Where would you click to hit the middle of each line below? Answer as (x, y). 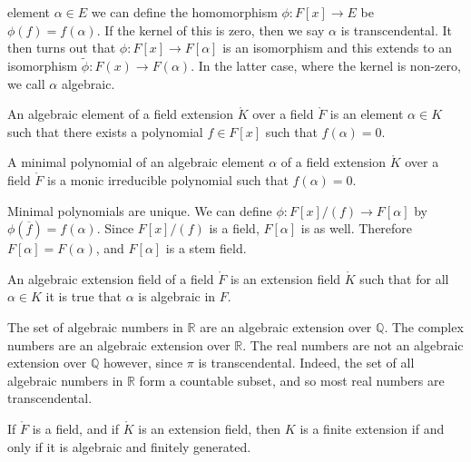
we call (26, 83)
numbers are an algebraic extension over (119, 344)
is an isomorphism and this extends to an (337, 48)
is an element (367, 114)
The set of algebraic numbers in (95, 326)
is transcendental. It (396, 29)
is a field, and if (76, 428)
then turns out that (62, 48)
